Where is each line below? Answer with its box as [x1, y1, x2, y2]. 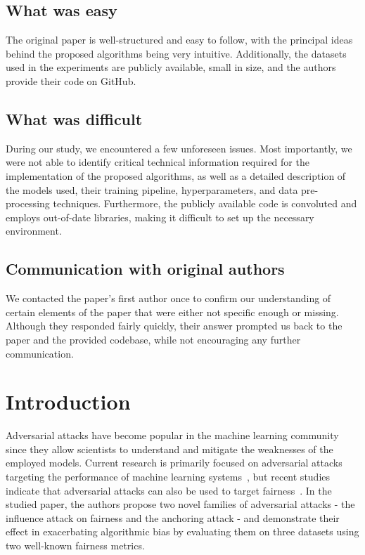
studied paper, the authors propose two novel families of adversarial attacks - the [6, 497, 355, 511]
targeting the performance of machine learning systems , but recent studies [6, 469, 331, 484]
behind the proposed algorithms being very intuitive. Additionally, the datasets [6, 46, 347, 60]
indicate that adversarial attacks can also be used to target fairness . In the [6, 483, 332, 497]
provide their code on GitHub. [6, 73, 136, 88]
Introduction [6, 387, 131, 416]
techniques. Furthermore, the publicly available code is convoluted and [53, 196, 357, 211]
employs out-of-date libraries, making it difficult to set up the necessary [6, 209, 314, 224]
